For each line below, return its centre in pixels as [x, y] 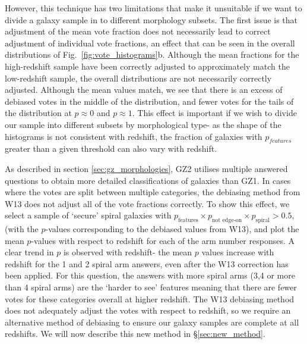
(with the [22, 229]
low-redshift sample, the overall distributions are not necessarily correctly [138, 78]
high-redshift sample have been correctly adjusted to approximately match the [147, 66]
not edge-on [227, 221]
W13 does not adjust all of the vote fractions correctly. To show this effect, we [147, 203]
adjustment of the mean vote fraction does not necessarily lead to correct [138, 31]
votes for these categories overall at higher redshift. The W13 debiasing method [150, 298]
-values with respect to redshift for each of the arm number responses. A [163, 240]
